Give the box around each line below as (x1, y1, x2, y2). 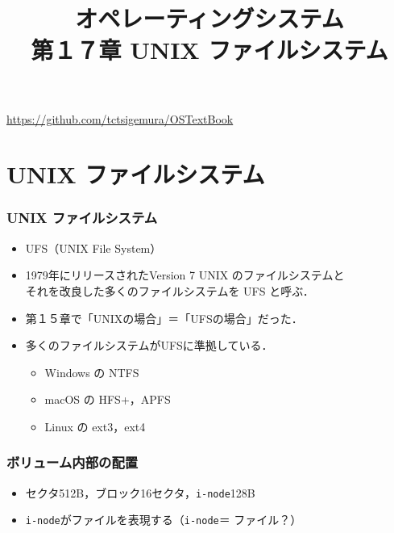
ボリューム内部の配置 (6, 452, 139, 472)
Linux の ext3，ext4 (44, 418, 146, 434)
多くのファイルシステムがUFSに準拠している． (25, 337, 273, 354)
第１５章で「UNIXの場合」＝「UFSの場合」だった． (25, 309, 303, 326)
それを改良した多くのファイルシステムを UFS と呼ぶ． (25, 282, 314, 299)
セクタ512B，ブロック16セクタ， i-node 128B (25, 484, 255, 501)
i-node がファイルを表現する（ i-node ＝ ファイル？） (25, 511, 302, 528)
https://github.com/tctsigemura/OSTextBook (6, 110, 234, 127)
